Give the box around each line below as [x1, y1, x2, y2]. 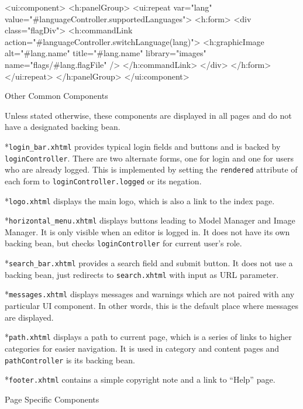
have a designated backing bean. [5, 121, 120, 133]
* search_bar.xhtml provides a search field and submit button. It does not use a [5, 257, 293, 269]
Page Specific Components [5, 393, 99, 405]
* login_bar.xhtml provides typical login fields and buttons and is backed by [5, 140, 281, 152]
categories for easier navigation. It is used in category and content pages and [5, 342, 280, 354]
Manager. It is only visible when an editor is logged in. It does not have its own [5, 225, 290, 238]
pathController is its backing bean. [5, 353, 135, 366]
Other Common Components [5, 90, 108, 102]
